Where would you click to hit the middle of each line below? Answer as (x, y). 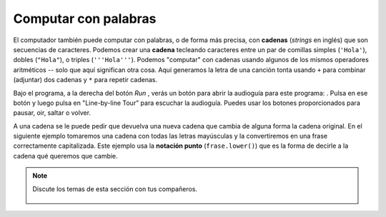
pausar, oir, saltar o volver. (52, 113)
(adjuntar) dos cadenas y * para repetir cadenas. (85, 80)
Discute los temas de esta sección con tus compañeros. (115, 188)
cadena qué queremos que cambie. (65, 156)
